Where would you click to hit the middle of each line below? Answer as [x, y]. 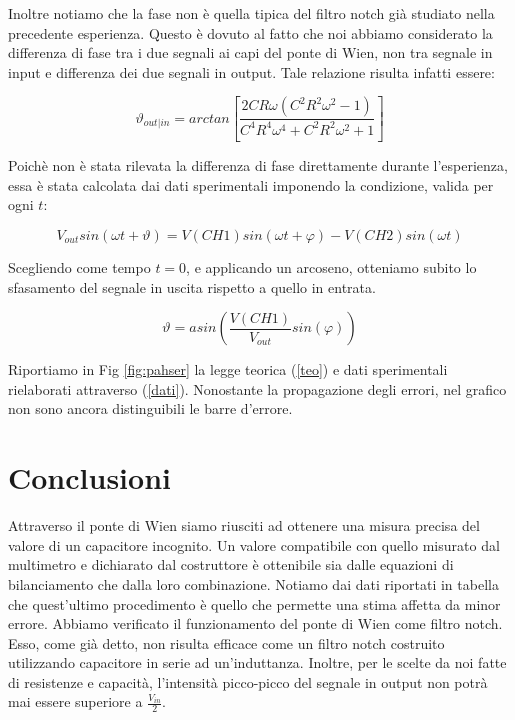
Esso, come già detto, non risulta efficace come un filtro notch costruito [226, 642]
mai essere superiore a [75, 701]
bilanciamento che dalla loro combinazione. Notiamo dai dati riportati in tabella [253, 583]
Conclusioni [89, 477]
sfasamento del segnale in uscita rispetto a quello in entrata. [192, 286]
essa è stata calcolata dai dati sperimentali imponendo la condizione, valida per [251, 184]
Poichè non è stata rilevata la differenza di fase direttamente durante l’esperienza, [258, 165]
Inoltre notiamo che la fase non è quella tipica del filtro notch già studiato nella [251, 13]
